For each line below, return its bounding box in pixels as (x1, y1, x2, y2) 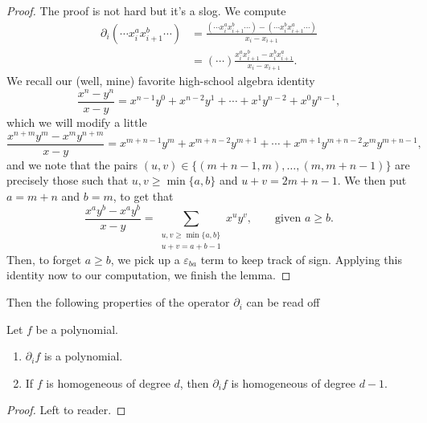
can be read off (246, 294, 320, 311)
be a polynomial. (35, 320, 118, 337)
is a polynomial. (43, 348, 123, 364)
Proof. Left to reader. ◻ (6, 401, 126, 418)
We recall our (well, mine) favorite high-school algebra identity (6, 72, 315, 89)
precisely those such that (6, 172, 129, 189)
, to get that (113, 187, 174, 204)
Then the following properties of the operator (6, 294, 230, 311)
